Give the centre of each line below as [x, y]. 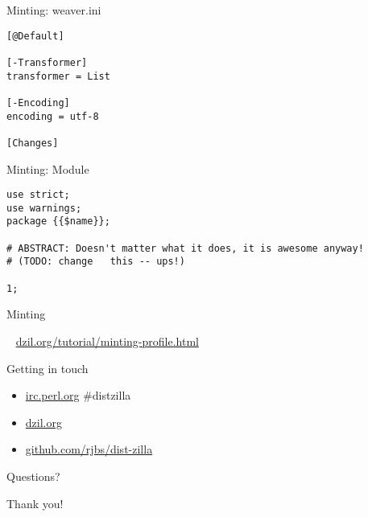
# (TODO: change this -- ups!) [96, 262]
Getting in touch [48, 368]
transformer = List [58, 76]
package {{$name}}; [58, 222]
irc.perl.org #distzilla [78, 395]
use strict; [38, 195]
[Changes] [33, 143]
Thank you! [35, 503]
